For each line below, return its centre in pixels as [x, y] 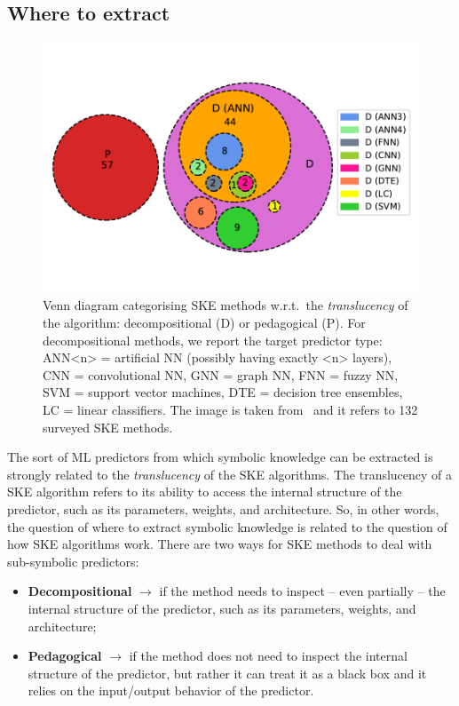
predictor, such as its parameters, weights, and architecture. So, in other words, [223, 508]
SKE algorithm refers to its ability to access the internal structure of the [205, 492]
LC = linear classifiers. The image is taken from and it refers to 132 [230, 410]
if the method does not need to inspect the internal [268, 656]
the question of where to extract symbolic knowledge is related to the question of [227, 526]
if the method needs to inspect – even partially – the [302, 591]
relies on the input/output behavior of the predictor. [171, 690]
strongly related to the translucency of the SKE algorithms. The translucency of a [230, 474]
